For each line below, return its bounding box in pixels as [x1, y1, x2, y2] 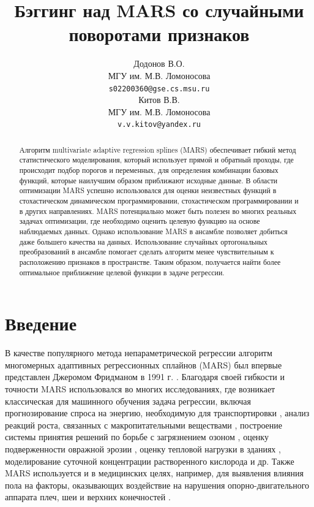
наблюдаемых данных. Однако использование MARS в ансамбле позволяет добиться [19, 226, 288, 237]
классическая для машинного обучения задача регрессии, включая [5, 394, 252, 407]
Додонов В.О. [133, 57, 185, 70]
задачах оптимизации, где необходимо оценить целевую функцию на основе [19, 216, 260, 226]
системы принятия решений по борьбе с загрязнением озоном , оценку [5, 430, 269, 443]
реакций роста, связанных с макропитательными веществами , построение [5, 418, 282, 431]
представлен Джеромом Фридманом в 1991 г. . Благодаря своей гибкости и [5, 370, 285, 383]
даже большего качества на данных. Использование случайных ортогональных [19, 236, 267, 246]
